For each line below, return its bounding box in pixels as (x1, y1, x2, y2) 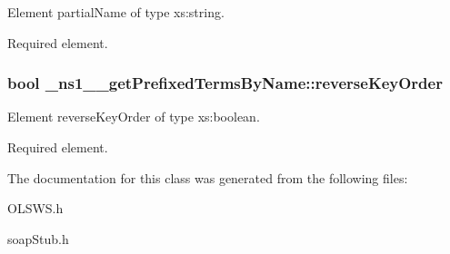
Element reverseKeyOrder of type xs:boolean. (7, 107, 260, 126)
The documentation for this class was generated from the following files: (7, 168, 408, 187)
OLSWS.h (7, 199, 64, 218)
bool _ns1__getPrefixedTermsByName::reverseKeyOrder (7, 72, 443, 94)
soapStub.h (7, 229, 69, 248)
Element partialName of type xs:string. (7, 3, 225, 21)
